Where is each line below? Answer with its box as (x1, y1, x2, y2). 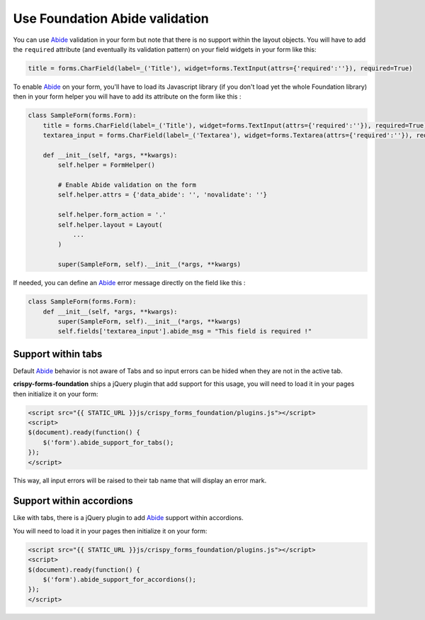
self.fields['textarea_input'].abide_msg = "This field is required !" (57, 327, 312, 336)
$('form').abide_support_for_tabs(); (42, 438, 174, 446)
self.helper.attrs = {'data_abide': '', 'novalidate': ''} (57, 191, 268, 199)
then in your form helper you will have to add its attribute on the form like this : (13, 92, 242, 101)
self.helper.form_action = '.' (57, 211, 166, 219)
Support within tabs (13, 348, 103, 360)
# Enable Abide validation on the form (57, 181, 196, 189)
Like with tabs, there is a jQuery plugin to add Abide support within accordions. (13, 514, 244, 522)
